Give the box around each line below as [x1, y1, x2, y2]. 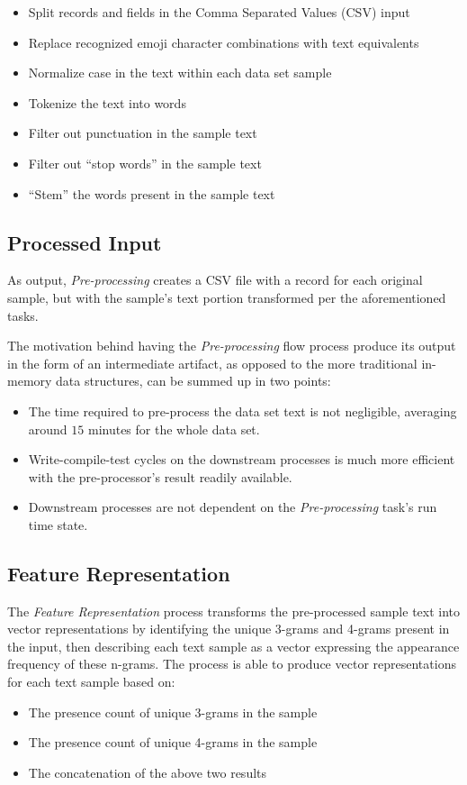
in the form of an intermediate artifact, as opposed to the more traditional [7, 353, 418, 372]
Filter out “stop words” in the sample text [28, 153, 262, 172]
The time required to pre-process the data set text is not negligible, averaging [28, 401, 457, 420]
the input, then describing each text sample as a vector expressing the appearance [7, 636, 460, 655]
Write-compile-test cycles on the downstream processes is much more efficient [28, 450, 455, 469]
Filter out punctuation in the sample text [28, 123, 257, 142]
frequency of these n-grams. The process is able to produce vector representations [7, 654, 456, 673]
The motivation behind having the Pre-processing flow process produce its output [7, 336, 456, 355]
